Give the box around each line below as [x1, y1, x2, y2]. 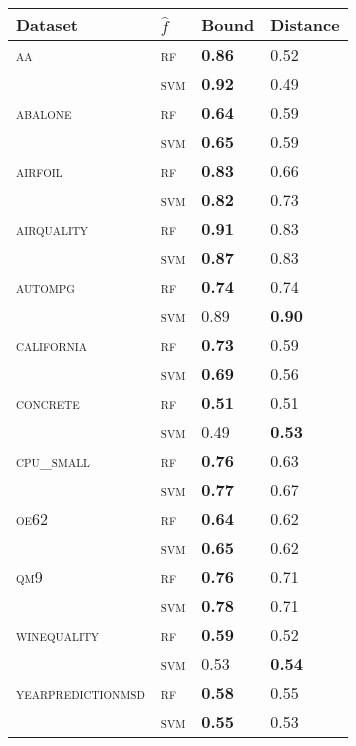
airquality [16, 217, 89, 240]
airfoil [16, 159, 63, 182]
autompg [16, 275, 75, 298]
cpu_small [16, 449, 90, 472]
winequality [16, 623, 100, 646]
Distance [270, 13, 340, 36]
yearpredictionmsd [16, 681, 145, 704]
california [16, 333, 88, 356]
